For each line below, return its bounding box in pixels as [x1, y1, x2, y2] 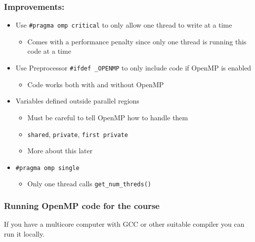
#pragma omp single [15, 164, 80, 172]
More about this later [27, 145, 93, 156]
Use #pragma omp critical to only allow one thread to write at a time [15, 20, 232, 30]
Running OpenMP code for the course [4, 199, 160, 211]
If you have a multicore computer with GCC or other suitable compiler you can [4, 219, 245, 229]
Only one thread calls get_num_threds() [27, 178, 151, 189]
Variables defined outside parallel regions [15, 96, 139, 106]
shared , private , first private [27, 129, 128, 139]
